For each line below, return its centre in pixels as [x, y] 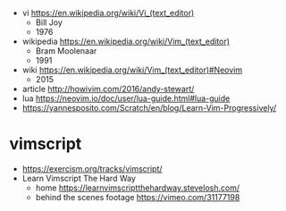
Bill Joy [49, 22]
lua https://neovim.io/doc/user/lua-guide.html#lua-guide [126, 98]
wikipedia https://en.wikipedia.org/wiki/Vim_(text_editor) [126, 41]
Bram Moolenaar [66, 51]
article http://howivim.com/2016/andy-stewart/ [108, 89]
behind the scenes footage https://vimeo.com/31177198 [138, 197]
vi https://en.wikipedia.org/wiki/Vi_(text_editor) [108, 13]
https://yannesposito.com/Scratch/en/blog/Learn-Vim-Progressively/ [149, 108]
